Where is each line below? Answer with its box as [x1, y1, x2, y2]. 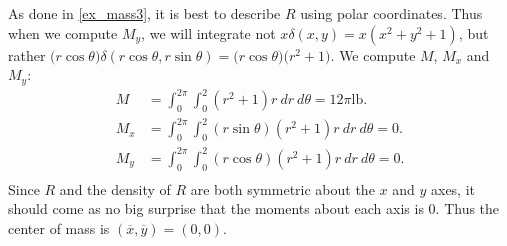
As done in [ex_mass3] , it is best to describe [8, 3, 281, 23]
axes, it [430, 178, 476, 199]
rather [8, 44, 46, 65]
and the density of [59, 178, 171, 199]
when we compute [8, 22, 118, 43]
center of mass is [8, 217, 110, 238]
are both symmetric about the [190, 178, 375, 199]
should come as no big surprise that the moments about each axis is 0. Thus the [8, 198, 500, 219]
